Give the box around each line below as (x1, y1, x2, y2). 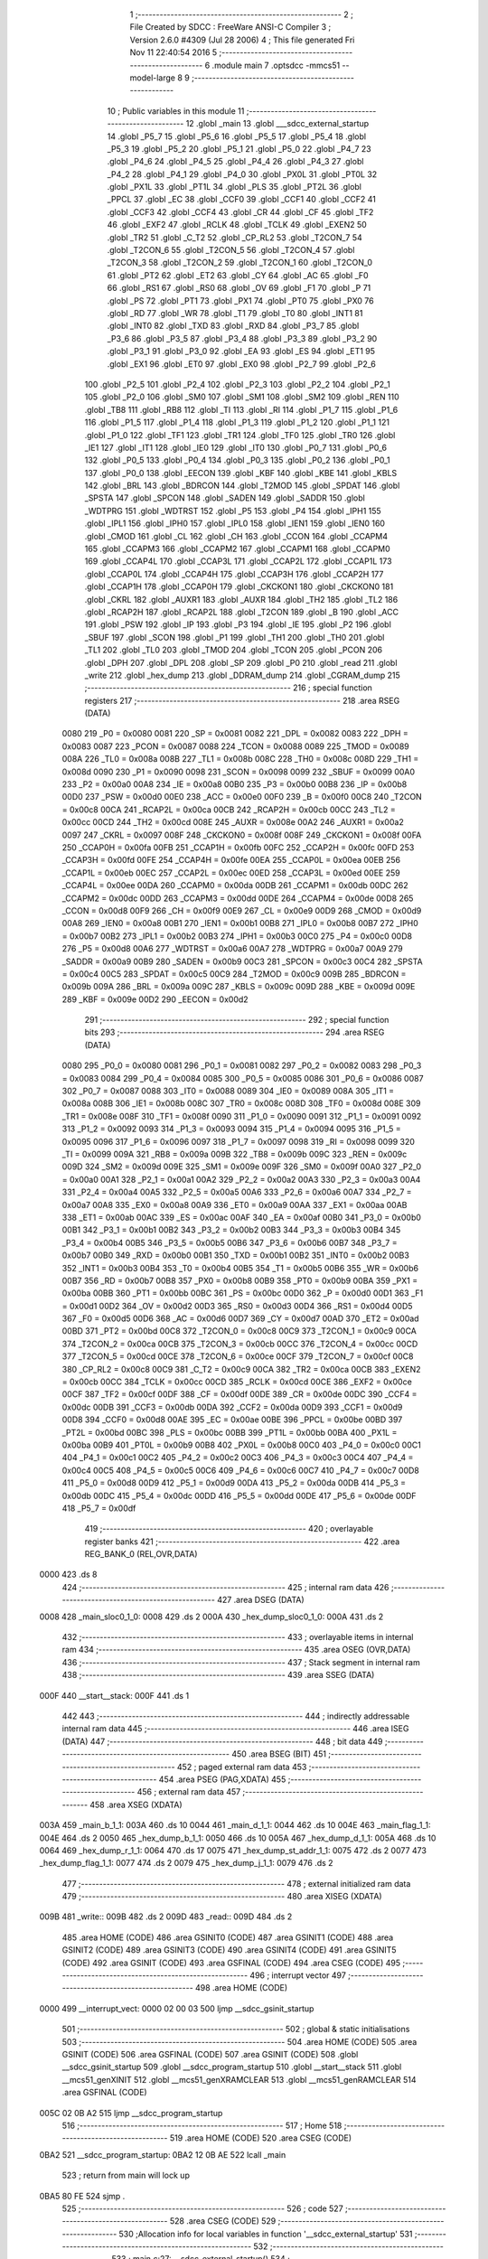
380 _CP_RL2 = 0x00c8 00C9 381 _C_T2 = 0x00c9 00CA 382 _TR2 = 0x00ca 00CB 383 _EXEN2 (61, 1364, 421, 1374)
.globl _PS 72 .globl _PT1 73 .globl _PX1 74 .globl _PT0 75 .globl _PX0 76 (107, 295, 374, 306)
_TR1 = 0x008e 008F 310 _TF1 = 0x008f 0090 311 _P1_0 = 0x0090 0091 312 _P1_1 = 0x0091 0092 (61, 1111, 422, 1121)
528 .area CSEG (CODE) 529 (169, 2216, 277, 2226)
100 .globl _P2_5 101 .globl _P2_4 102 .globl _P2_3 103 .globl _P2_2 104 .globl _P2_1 (84, 379, 390, 389)
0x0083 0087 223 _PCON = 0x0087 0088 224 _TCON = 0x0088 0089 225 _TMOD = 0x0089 (61, 741, 410, 752)
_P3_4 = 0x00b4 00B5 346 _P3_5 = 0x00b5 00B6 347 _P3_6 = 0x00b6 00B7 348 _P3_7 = (61, 1237, 398, 1248)
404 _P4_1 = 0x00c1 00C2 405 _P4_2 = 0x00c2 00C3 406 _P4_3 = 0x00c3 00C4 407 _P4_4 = (61, 1452, 414, 1463)
